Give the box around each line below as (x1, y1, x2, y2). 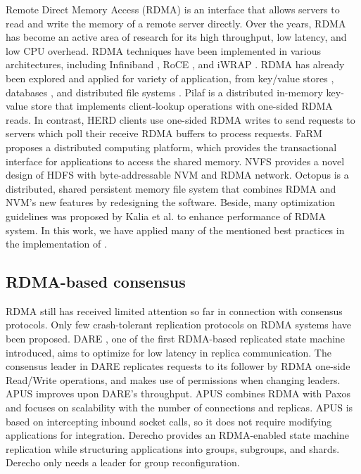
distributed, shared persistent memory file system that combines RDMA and (6, 181, 336, 196)
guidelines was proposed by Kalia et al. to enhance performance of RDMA (6, 208, 326, 223)
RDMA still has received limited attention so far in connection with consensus (6, 303, 343, 318)
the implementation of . (6, 236, 107, 251)
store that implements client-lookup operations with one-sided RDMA (31, 98, 333, 113)
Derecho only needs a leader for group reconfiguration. (6, 455, 240, 470)
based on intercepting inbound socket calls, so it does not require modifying (6, 414, 332, 428)
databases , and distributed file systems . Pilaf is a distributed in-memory (6, 84, 323, 99)
